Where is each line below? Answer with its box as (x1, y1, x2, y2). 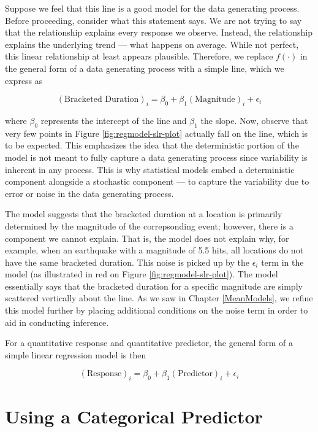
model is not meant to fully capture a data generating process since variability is (5, 150, 308, 163)
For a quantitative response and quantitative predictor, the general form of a (5, 336, 293, 349)
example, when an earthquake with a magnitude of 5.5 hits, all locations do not (5, 244, 304, 256)
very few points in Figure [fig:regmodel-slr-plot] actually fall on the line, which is (5, 126, 308, 139)
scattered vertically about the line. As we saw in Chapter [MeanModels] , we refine (5, 291, 313, 304)
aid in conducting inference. (5, 315, 109, 328)
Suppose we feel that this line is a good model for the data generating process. (5, 2, 300, 14)
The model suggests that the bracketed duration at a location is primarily (5, 207, 282, 220)
